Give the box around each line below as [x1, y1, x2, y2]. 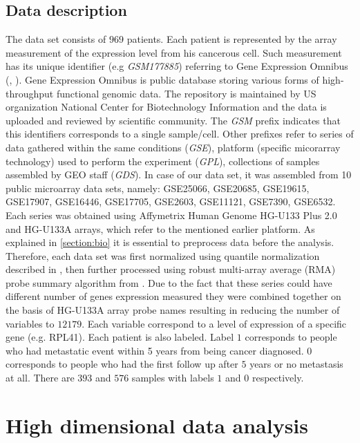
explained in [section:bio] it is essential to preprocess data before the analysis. [6, 235, 334, 249]
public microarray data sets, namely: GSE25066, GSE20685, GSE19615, [6, 180, 310, 195]
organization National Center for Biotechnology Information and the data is [6, 100, 327, 114]
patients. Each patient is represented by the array [126, 32, 337, 46]
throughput [6, 86, 54, 100]
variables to [6, 316, 55, 330]
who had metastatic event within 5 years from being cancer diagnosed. [6, 343, 304, 357]
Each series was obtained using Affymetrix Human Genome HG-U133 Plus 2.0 [6, 207, 337, 222]
